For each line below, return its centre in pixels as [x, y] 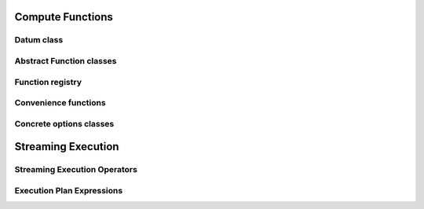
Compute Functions [64, 17]
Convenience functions [60, 103]
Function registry [48, 82]
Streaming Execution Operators [76, 170]
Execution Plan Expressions [69, 190]
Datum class [39, 40]
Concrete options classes [64, 123]
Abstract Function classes [66, 60]
